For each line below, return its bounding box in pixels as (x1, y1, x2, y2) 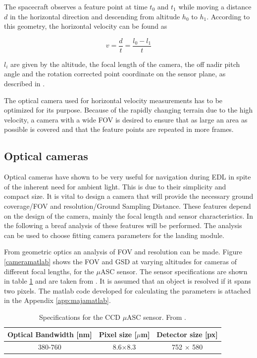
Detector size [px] (156, 329, 218, 339)
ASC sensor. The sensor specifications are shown (100, 266, 248, 276)
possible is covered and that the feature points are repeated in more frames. (4, 124, 234, 134)
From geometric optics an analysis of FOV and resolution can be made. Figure (4, 246, 242, 257)
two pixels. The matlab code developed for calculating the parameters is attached (4, 285, 251, 296)
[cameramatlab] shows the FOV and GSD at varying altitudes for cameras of (4, 256, 237, 266)
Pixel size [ (99, 329, 137, 339)
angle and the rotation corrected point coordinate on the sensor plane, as (4, 68, 226, 79)
